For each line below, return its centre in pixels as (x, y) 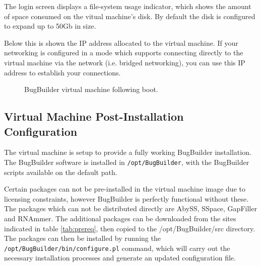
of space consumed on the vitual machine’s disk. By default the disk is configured (130, 16)
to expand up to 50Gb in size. (50, 26)
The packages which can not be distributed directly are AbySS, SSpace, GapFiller (130, 208)
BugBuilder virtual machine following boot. (91, 89)
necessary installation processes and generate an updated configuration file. (120, 258)
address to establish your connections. (62, 72)
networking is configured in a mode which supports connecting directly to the (124, 53)
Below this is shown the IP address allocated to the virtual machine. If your (121, 42)
